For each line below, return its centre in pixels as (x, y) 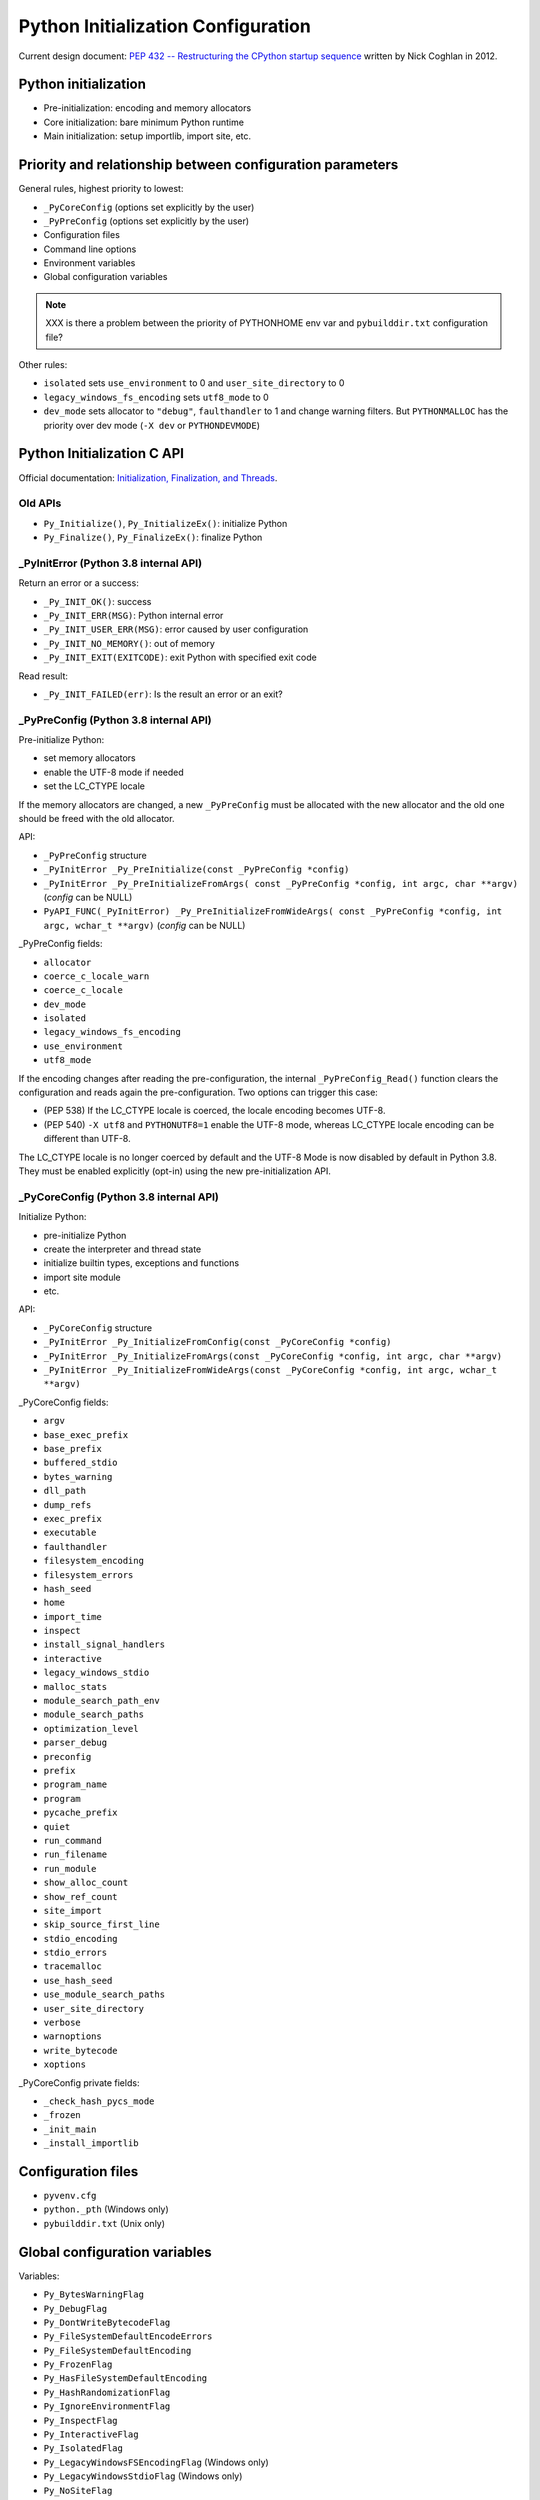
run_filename (75, 1854)
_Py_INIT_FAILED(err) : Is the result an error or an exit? (163, 694)
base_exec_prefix (86, 1434)
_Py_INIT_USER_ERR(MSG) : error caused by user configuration (176, 629)
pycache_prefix (81, 1813)
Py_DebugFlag (75, 2308)
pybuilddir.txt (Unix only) (104, 2223)
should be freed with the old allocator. (96, 819)
